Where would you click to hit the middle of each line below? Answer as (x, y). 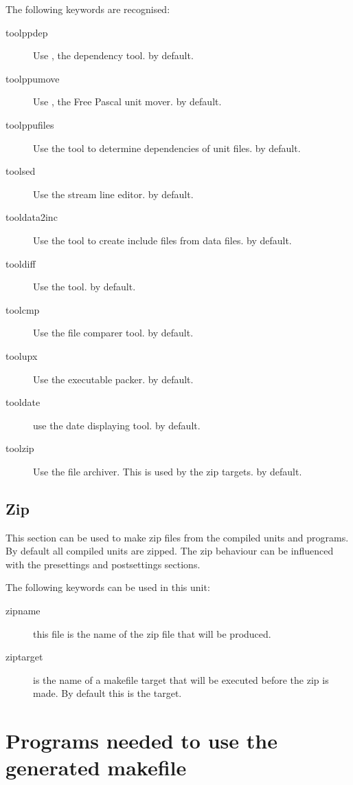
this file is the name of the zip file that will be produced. (152, 633)
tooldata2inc (32, 217)
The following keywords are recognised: (88, 9)
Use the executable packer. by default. (113, 379)
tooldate (23, 402)
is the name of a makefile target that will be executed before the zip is (181, 679)
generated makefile (96, 767)
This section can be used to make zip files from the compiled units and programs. (177, 537)
